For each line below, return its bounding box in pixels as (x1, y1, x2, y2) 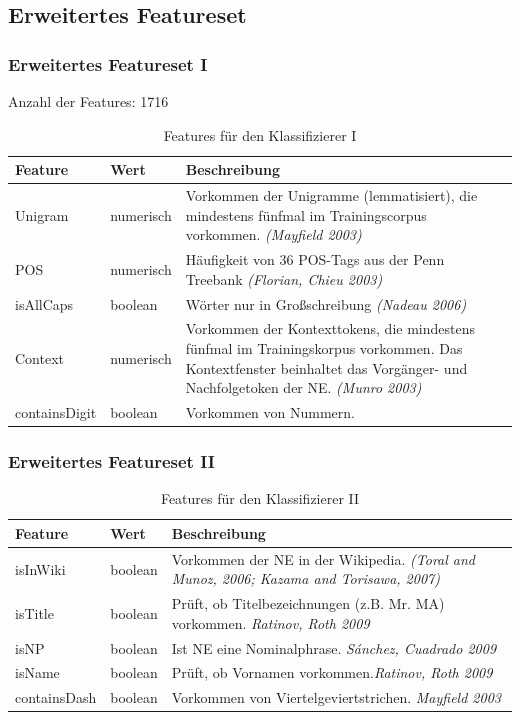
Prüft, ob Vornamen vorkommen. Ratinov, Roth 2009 (171, 662, 493, 683)
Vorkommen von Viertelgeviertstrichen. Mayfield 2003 (171, 687, 501, 708)
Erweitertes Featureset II (8, 448, 215, 473)
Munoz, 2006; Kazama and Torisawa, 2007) (171, 568, 440, 589)
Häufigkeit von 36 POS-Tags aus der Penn (185, 249, 445, 270)
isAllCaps (15, 293, 74, 314)
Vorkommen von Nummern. (185, 401, 355, 422)
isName (15, 662, 60, 683)
